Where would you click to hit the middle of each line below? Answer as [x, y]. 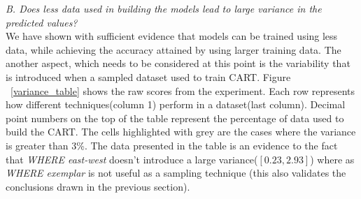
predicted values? [42, 22]
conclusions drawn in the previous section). [98, 186]
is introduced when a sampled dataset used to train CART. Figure [148, 76]
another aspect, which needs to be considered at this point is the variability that [178, 63]
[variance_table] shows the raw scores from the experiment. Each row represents [183, 90]
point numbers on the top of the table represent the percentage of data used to [175, 118]
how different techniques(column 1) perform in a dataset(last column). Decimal [176, 104]
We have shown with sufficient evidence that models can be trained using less [172, 36]
